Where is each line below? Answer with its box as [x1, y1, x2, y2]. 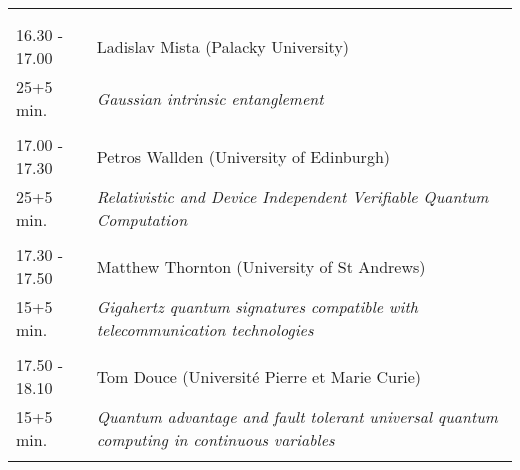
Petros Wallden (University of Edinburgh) [96, 144, 391, 168]
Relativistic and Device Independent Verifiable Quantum [96, 185, 489, 208]
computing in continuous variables [96, 428, 335, 451]
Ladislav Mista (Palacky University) [96, 34, 350, 58]
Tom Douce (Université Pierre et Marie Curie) [96, 364, 422, 388]
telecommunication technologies [96, 318, 314, 341]
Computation [96, 208, 188, 231]
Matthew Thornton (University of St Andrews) [96, 254, 426, 278]
